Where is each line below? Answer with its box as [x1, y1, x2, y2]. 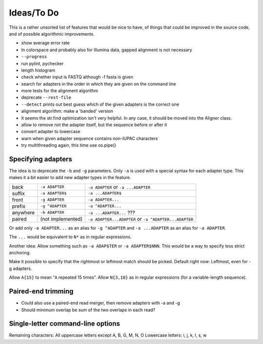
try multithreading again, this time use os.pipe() [21, 142, 116, 148]
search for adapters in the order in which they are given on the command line [21, 81, 176, 87]
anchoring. [9, 250, 31, 256]
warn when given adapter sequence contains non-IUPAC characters [21, 135, 158, 141]
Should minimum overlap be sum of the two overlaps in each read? [21, 307, 155, 313]
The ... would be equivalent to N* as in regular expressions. [9, 234, 131, 240]
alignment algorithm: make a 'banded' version [21, 108, 113, 114]
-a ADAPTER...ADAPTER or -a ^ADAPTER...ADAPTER [88, 215, 193, 222]
